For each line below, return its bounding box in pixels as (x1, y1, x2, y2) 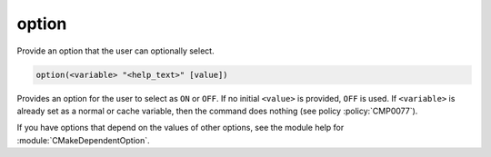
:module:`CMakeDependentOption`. (16, 134, 150, 145)
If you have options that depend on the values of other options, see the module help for (16, 123, 345, 133)
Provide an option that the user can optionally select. (16, 45, 215, 56)
